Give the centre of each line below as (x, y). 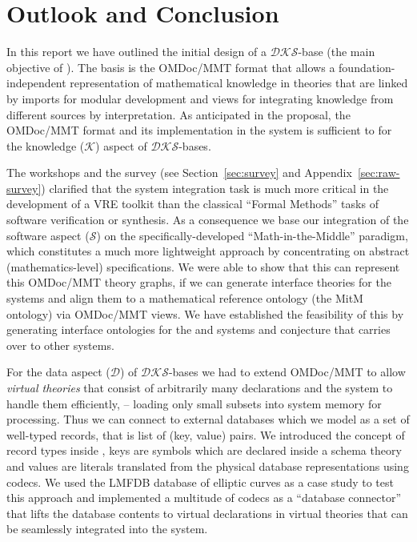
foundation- (367, 67)
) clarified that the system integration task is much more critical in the (215, 188)
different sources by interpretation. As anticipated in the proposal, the (178, 114)
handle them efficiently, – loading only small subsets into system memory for (194, 403)
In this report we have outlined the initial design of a (136, 52)
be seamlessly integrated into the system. (107, 529)
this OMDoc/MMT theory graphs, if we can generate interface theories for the (199, 282)
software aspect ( (48, 235)
